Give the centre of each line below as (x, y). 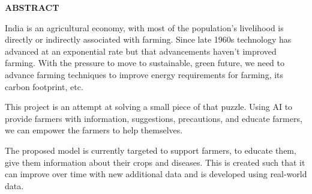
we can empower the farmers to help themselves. (94, 130)
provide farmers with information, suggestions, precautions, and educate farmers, (154, 118)
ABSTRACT (32, 7)
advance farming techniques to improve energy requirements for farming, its (144, 74)
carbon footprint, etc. (44, 86)
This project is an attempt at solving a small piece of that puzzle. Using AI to (149, 107)
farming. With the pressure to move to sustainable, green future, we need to (145, 63)
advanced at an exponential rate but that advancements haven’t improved (141, 51)
